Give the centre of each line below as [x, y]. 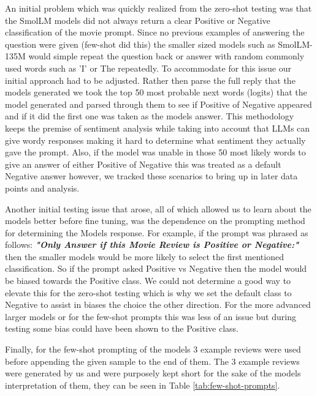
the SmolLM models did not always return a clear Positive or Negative [138, 20]
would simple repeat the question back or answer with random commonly [166, 56]
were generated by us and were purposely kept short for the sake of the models [153, 373]
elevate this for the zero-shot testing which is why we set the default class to [148, 292]
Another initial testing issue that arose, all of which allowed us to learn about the [158, 208]
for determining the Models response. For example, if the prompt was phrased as [157, 232]
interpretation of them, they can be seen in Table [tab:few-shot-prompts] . [143, 385]
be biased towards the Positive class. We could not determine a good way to [148, 281]
